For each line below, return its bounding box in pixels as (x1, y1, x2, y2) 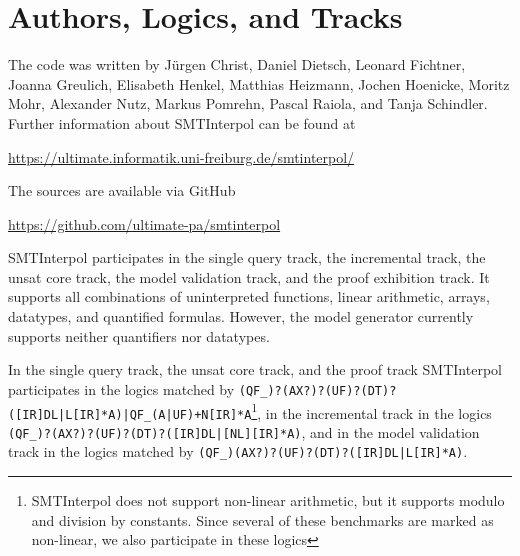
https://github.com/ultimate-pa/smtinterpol (8, 213, 281, 234)
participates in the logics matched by (8, 378, 235, 399)
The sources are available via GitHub (8, 180, 236, 201)
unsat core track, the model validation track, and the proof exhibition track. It (8, 266, 490, 287)
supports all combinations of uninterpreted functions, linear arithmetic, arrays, (8, 286, 490, 307)
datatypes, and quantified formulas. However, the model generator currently (8, 306, 474, 327)
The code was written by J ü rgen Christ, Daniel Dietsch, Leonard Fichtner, (8, 54, 466, 75)
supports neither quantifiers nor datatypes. (8, 325, 270, 346)
